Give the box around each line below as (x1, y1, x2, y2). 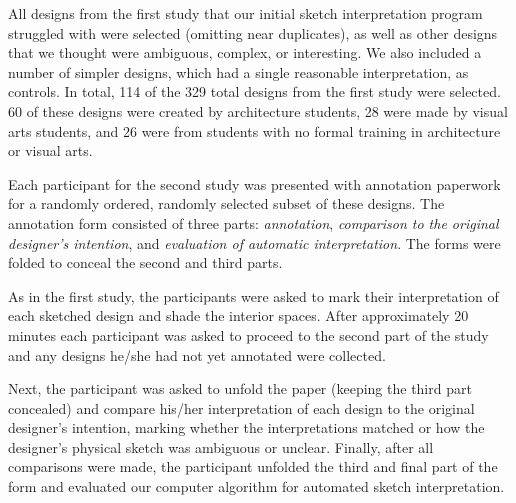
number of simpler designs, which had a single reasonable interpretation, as (8, 61, 469, 82)
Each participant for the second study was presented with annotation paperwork (8, 173, 501, 194)
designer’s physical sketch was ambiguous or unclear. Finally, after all (8, 436, 434, 457)
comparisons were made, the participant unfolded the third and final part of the (8, 456, 498, 477)
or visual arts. (8, 140, 93, 161)
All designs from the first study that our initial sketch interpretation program (8, 3, 483, 23)
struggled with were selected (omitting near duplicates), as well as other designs (8, 22, 498, 43)
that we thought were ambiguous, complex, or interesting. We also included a (8, 42, 482, 63)
